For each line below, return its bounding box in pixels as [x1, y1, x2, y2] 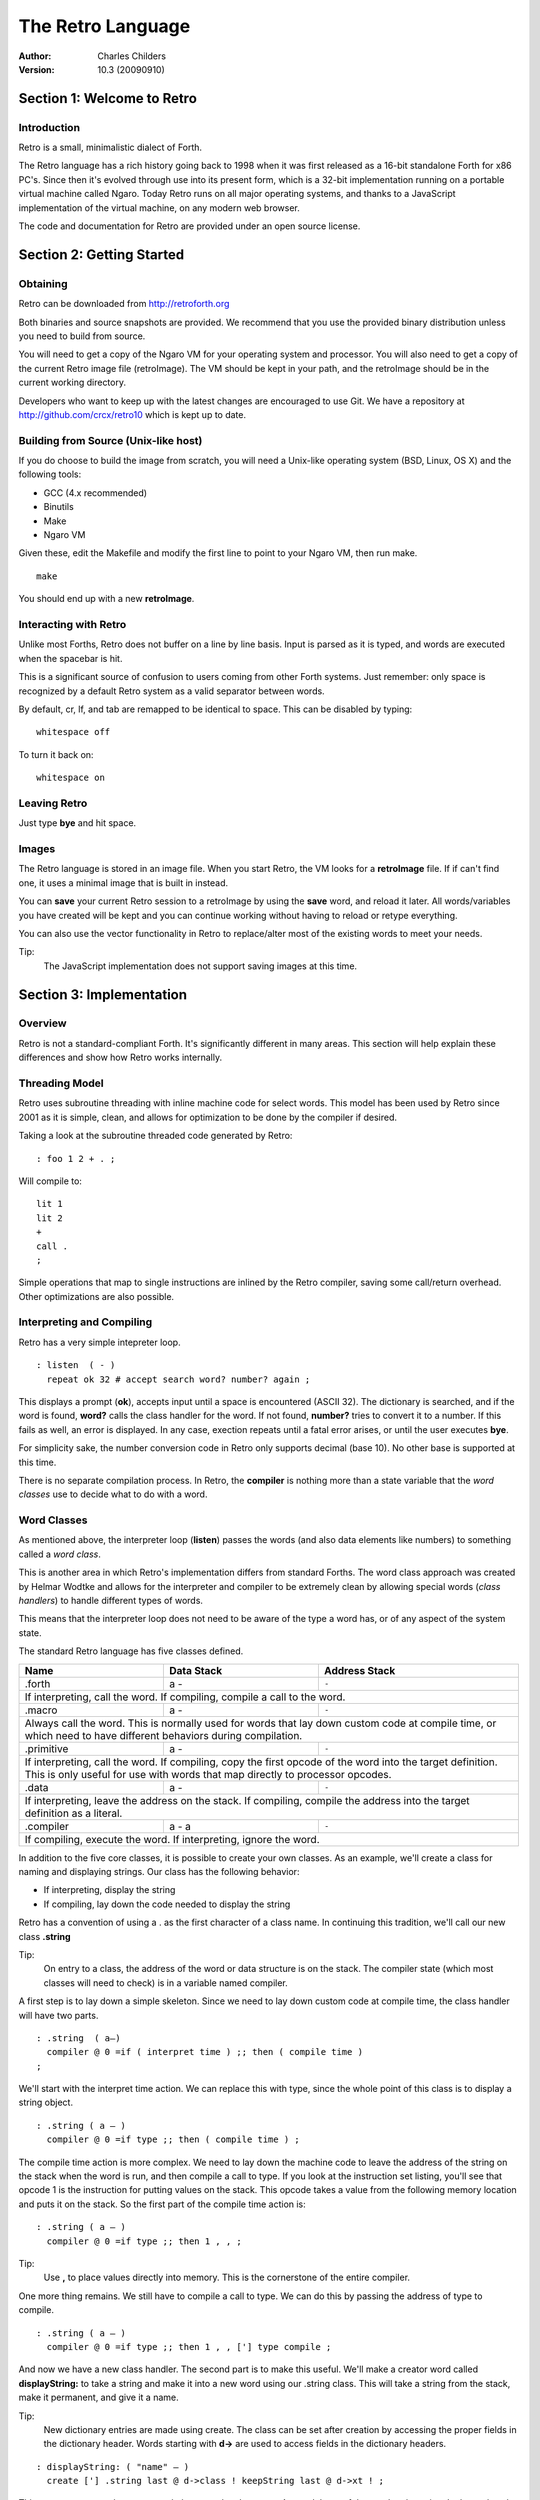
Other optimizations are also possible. [18, 1290, 175, 1302]
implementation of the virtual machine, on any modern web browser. [18, 201, 300, 214]
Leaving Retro [18, 796, 88, 810]
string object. [18, 2096, 74, 2109]
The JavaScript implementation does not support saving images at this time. [43, 960, 358, 972]
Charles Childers [97, 50, 167, 62]
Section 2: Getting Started [18, 246, 185, 263]
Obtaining [18, 276, 69, 290]
